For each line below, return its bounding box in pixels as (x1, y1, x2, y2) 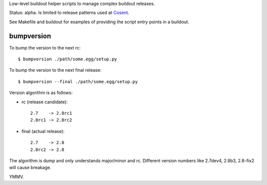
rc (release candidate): (21, 99, 68, 105)
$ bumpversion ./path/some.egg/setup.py (18, 56, 117, 62)
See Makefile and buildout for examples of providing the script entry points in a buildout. (9, 19, 189, 25)
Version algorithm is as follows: (9, 90, 73, 96)
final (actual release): (21, 128, 65, 134)
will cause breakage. (9, 165, 51, 171)
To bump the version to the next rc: (9, 45, 81, 50)
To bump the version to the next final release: (9, 67, 101, 73)
